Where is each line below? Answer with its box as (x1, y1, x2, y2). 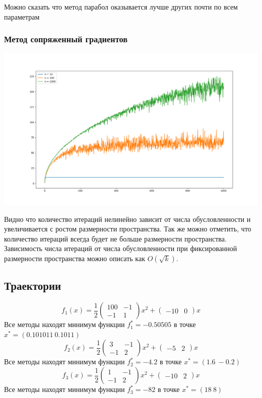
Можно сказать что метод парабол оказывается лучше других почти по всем (4, 2, 238, 12)
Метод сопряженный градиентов (4, 33, 128, 45)
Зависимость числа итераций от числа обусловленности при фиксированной (4, 243, 237, 254)
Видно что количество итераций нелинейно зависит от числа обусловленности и (4, 213, 251, 224)
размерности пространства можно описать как (4, 253, 145, 264)
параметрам (4, 11, 40, 22)
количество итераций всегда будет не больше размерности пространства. (4, 233, 227, 244)
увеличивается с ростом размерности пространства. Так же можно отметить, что (4, 223, 251, 234)
